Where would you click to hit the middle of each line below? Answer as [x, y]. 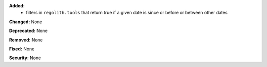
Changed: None [25, 22]
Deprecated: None [28, 31]
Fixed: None [22, 49]
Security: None [25, 58]
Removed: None [26, 40]
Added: [17, 6]
